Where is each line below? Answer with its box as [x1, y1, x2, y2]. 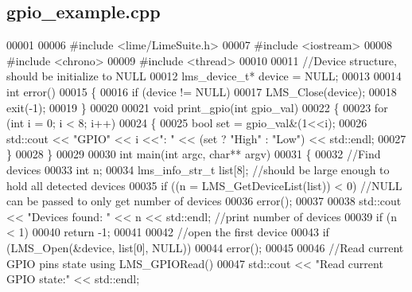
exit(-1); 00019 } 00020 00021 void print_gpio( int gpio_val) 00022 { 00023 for [6, 99, 388, 115]
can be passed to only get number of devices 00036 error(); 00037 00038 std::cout [6, 193, 402, 209]
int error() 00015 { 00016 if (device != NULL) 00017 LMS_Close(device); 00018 [6, 83, 397, 99]
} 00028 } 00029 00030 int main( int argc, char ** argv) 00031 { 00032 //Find [6, 146, 381, 162]
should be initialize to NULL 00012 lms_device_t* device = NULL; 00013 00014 [6, 68, 402, 84]
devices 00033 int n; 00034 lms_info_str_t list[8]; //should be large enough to [6, 161, 390, 177]
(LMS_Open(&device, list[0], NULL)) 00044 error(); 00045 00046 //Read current [6, 239, 404, 255]
